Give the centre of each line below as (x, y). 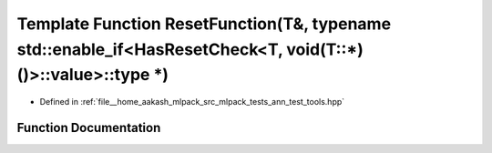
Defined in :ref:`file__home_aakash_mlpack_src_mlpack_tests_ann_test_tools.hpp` (192, 102)
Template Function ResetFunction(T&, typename (204, 24)
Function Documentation (89, 127)
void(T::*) (325, 49)
